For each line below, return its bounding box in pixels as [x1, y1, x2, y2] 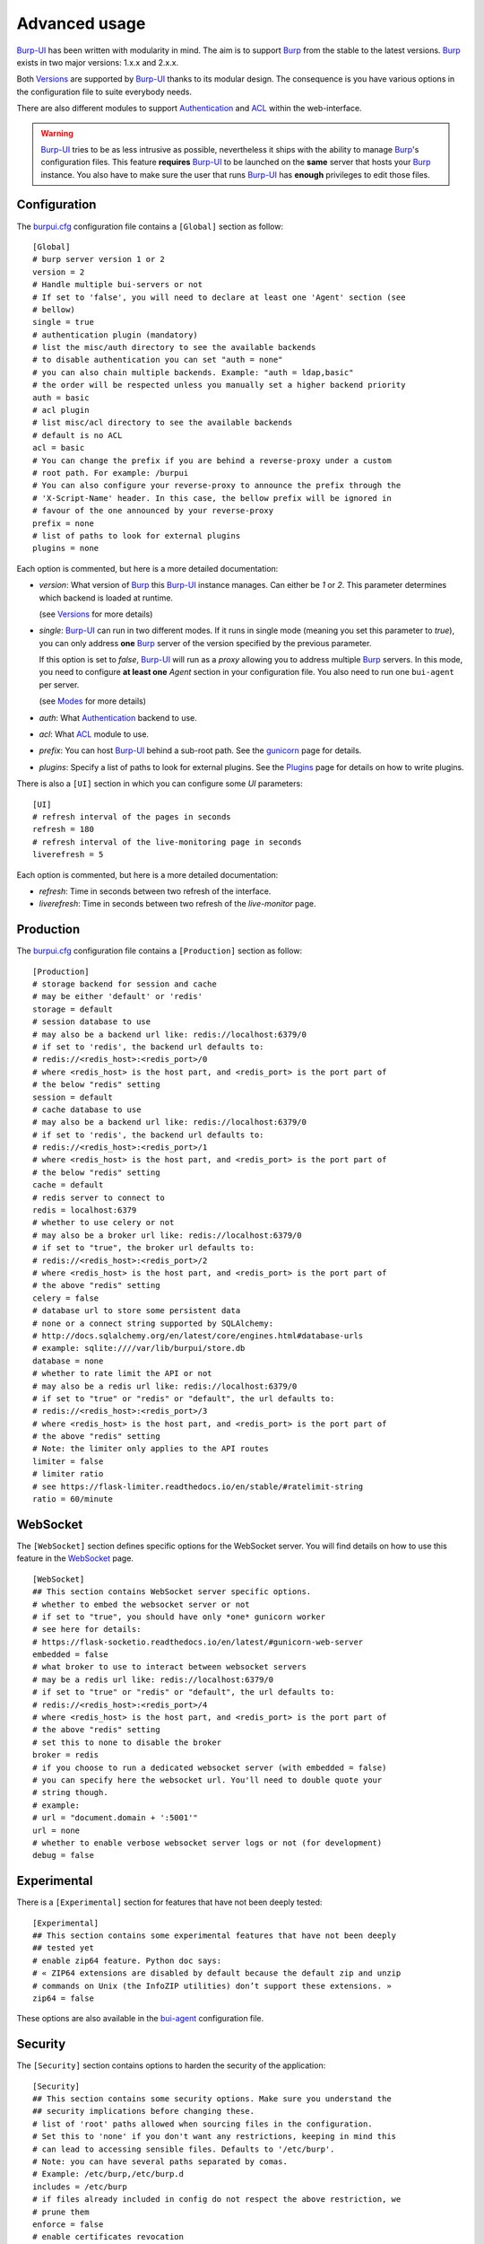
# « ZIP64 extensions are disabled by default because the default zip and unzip [32, 1968, 402, 1978]
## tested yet [32, 1943, 94, 1953]
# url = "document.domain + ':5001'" [32, 1813, 199, 1823]
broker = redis [32, 1750, 99, 1760]
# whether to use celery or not [32, 1217, 175, 1228]
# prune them [32, 2206, 90, 2217]
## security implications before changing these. [32, 2106, 255, 2117]
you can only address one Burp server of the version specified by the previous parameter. [39, 637, 372, 648]
